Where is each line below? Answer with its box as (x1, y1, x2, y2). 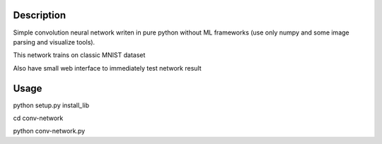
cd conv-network (13, 114, 64, 122)
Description (13, 9, 66, 21)
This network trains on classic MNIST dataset (13, 51, 146, 59)
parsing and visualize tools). (13, 37, 95, 46)
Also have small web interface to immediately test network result (13, 64, 202, 72)
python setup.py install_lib (13, 101, 90, 109)
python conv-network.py (13, 127, 86, 136)
